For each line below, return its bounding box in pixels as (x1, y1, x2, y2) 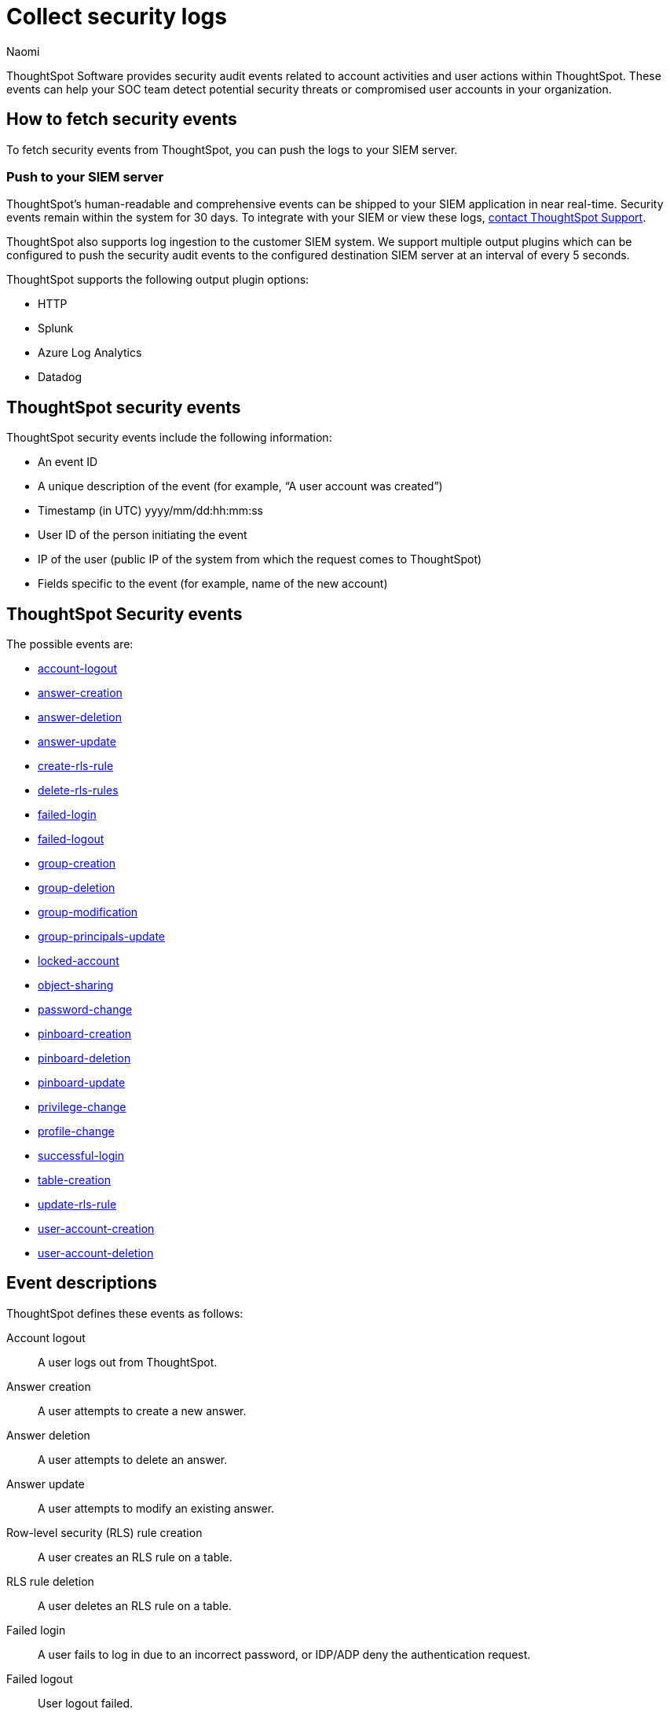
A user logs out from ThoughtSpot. (38, 1355, 218, 1369)
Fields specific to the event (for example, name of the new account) (38, 577, 388, 591)
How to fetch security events (6, 109, 237, 130)
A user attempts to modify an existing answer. (38, 1501, 275, 1515)
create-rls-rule (38, 759, 114, 773)
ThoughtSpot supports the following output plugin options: (6, 273, 309, 287)
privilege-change (38, 1100, 126, 1114)
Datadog (38, 370, 82, 384)
